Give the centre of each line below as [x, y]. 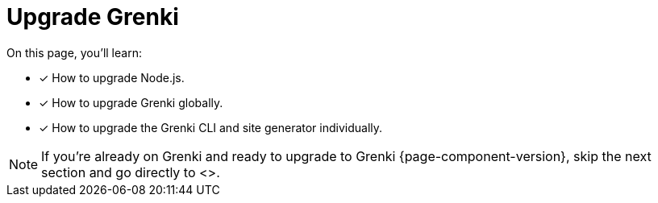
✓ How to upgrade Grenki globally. [131, 102]
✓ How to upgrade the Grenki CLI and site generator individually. [211, 127]
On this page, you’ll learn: [74, 52]
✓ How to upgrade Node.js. [112, 77]
